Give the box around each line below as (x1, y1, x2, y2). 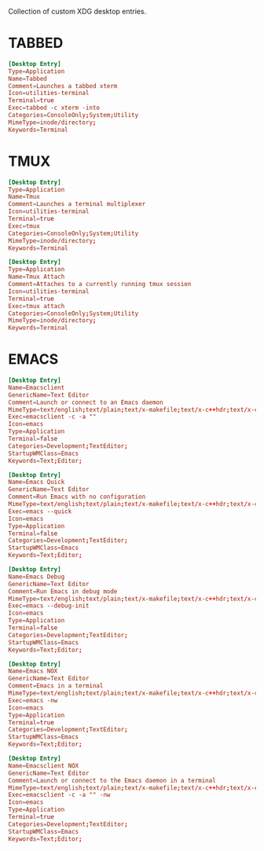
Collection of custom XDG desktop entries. (8, 7, 147, 16)
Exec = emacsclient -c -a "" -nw (8, 791, 111, 799)
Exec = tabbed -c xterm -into (8, 104, 101, 112)
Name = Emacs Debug (8, 573, 65, 581)
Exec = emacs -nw (8, 696, 58, 704)
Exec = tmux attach (8, 302, 65, 310)
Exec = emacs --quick (8, 507, 72, 515)
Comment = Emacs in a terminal (8, 682, 104, 690)
